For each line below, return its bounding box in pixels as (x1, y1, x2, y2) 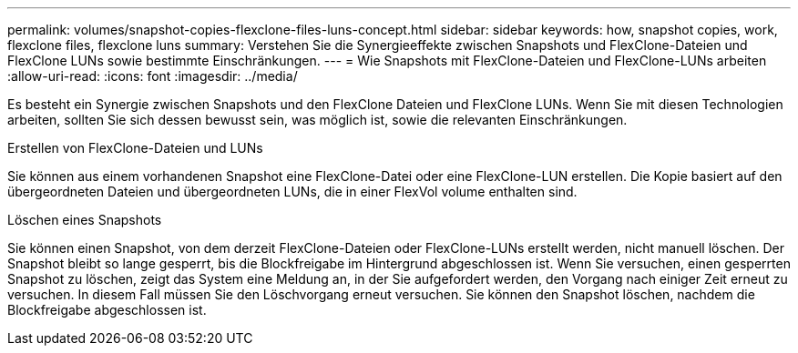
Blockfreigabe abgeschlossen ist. (7, 302, 207, 318)
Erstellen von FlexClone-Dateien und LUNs (7, 140, 263, 156)
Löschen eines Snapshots (7, 212, 162, 227)
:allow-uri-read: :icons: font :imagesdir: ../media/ (7, 68, 298, 84)
